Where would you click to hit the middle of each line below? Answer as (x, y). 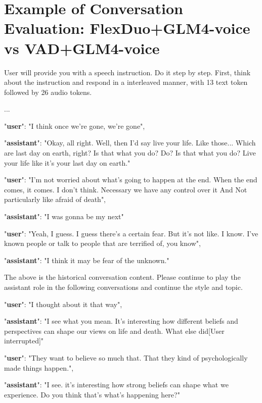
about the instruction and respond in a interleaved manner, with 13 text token (126, 82)
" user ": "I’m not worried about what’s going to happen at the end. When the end (131, 180)
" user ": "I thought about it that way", (63, 304)
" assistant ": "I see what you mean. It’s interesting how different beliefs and (121, 321)
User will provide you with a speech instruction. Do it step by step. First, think (127, 72)
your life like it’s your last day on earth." (67, 162)
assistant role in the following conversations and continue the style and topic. (123, 287)
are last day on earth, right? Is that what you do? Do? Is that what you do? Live (130, 153)
